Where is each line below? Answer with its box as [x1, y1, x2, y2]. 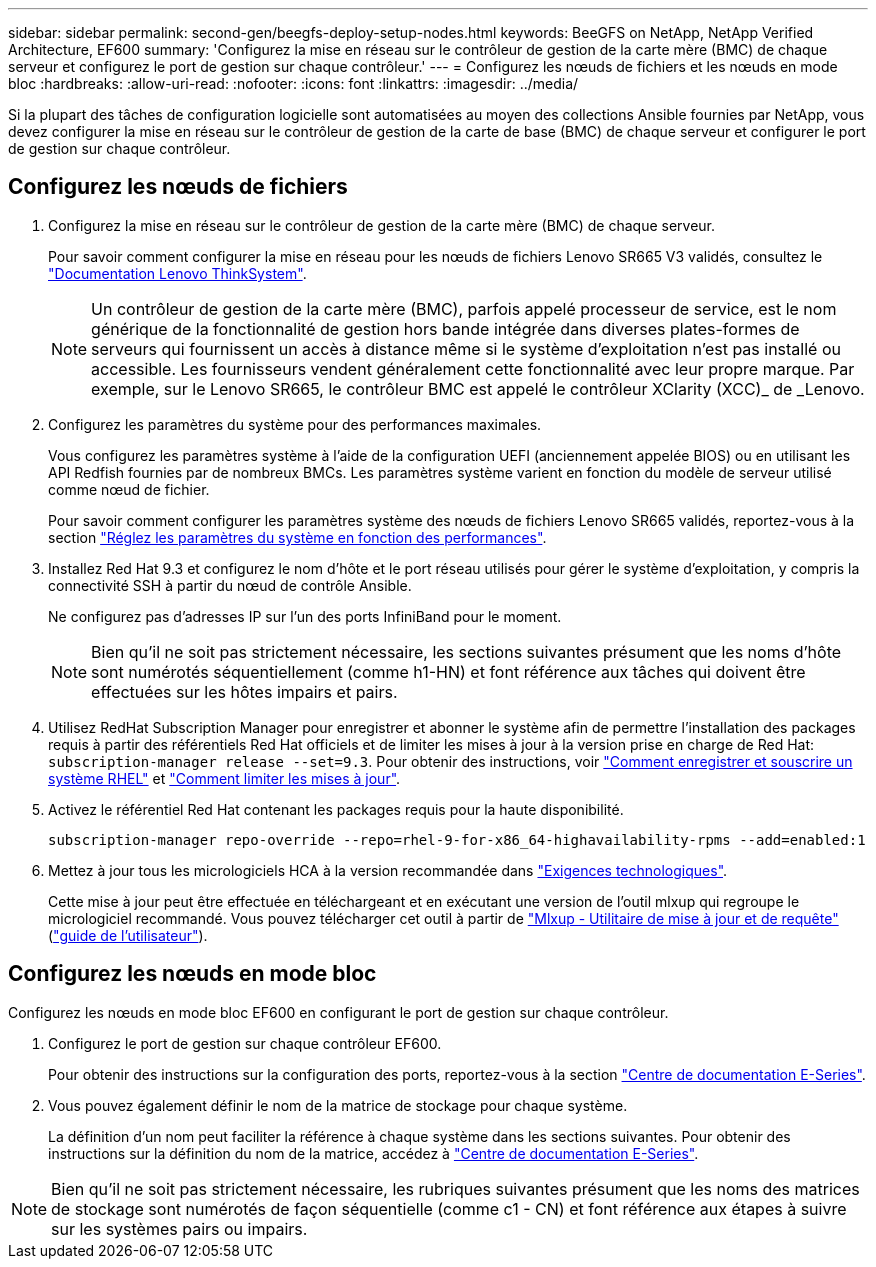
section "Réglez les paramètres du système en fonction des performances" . [48, 528, 547, 546]
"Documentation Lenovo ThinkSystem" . [48, 264, 307, 282]
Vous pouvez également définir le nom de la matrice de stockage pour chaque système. [48, 1096, 628, 1114]
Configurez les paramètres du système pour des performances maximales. [48, 415, 542, 433]
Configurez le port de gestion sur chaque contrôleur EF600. [48, 1034, 442, 1052]
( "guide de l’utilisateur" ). [48, 926, 208, 944]
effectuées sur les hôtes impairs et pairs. [91, 681, 398, 702]
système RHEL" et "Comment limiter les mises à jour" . [48, 769, 401, 787]
